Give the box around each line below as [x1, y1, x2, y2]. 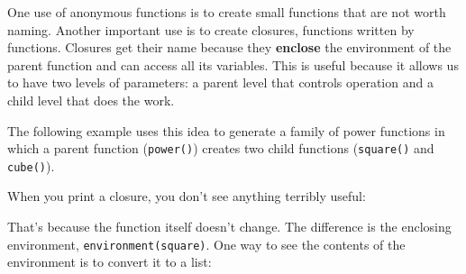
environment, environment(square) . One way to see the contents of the [7, 234, 406, 253]
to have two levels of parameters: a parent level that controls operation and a [7, 73, 434, 92]
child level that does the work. [7, 90, 175, 109]
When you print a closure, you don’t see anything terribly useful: [7, 187, 366, 205]
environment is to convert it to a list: [7, 252, 212, 271]
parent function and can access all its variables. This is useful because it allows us [7, 55, 459, 74]
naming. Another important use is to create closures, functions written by [7, 20, 415, 39]
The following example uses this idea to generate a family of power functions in [7, 121, 445, 140]
